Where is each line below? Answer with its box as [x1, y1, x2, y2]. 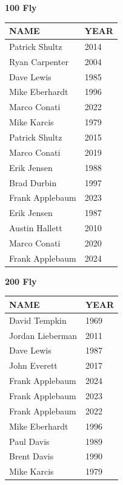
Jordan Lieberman [9, 329, 78, 341]
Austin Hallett [9, 222, 62, 234]
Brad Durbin [9, 176, 57, 189]
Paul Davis [9, 434, 50, 447]
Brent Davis [9, 450, 54, 462]
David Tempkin [9, 313, 67, 326]
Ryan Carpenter [9, 55, 68, 68]
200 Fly [5, 274, 37, 287]
